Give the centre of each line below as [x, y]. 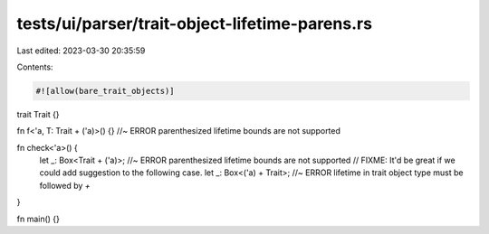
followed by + [65, 185]
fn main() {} [38, 219]
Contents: [35, 67]
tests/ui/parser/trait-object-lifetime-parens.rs [195, 23]
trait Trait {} [38, 114]
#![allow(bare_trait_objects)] [105, 91]
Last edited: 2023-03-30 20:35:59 [81, 51]
